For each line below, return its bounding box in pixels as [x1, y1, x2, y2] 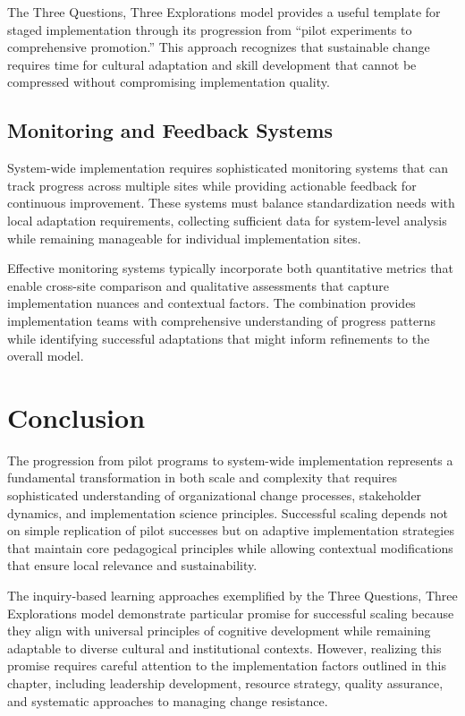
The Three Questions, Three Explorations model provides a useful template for [7, 3, 441, 21]
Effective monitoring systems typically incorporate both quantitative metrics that [7, 259, 453, 277]
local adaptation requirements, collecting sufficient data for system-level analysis [7, 210, 447, 229]
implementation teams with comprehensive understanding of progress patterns [7, 311, 435, 329]
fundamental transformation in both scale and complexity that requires [7, 468, 397, 487]
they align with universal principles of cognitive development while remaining [7, 621, 431, 640]
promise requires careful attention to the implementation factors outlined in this [7, 656, 446, 675]
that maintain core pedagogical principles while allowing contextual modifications [7, 538, 453, 557]
